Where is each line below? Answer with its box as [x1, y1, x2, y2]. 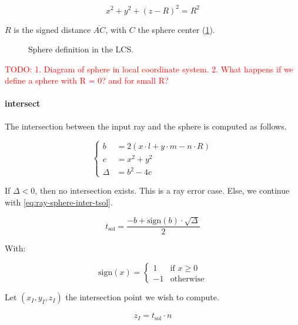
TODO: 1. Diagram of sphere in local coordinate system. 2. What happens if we [5, 62, 293, 75]
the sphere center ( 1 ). [138, 23, 215, 35]
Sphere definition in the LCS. [28, 43, 134, 55]
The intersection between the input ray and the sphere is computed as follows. [5, 120, 287, 132]
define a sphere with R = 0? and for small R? [5, 74, 169, 87]
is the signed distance [14, 23, 91, 35]
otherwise [170, 274, 205, 283]
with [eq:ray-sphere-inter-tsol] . [5, 196, 113, 208]
